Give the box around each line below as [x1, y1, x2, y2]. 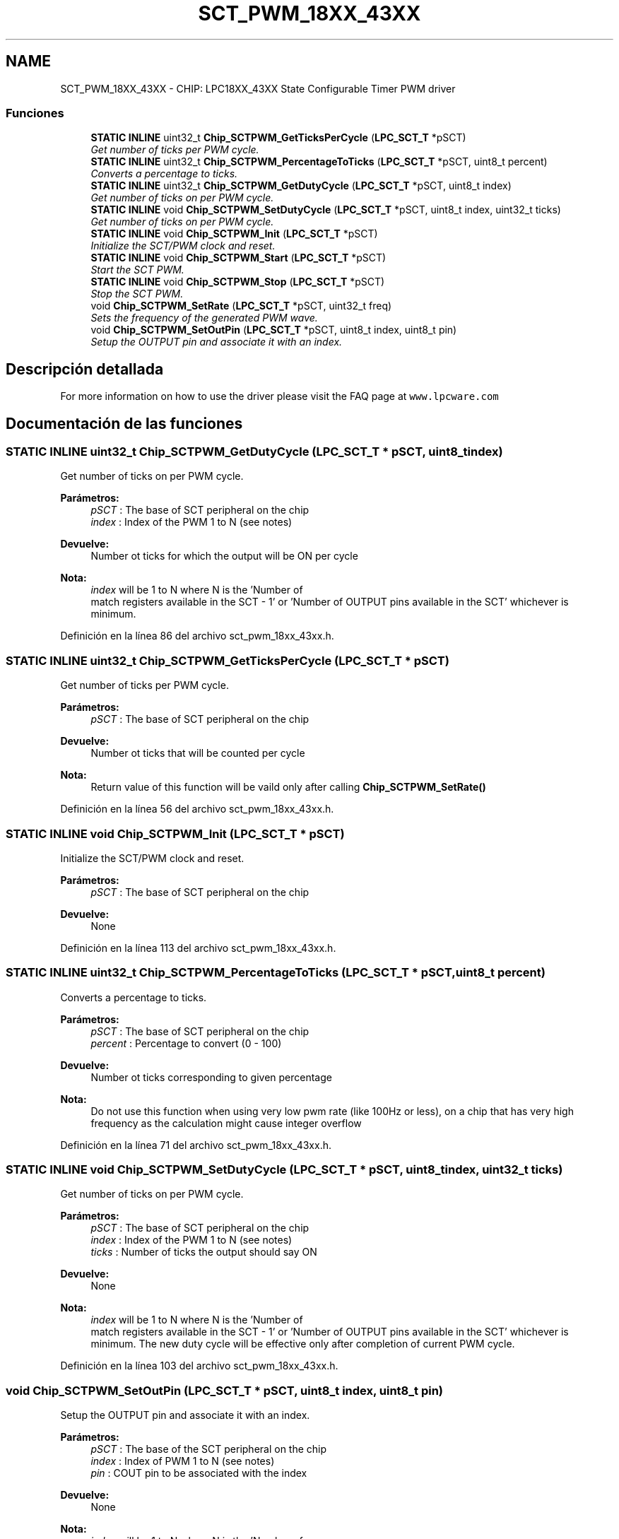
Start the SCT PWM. [90, 264, 184, 276]
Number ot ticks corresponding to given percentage [90, 1071, 332, 1083]
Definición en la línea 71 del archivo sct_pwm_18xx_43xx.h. [60, 1138, 331, 1151]
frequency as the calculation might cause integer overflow [90, 1116, 362, 1129]
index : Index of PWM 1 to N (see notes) [90, 1455, 275, 1468]
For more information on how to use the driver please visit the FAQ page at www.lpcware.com [60, 390, 499, 403]
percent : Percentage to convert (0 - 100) [90, 1037, 282, 1049]
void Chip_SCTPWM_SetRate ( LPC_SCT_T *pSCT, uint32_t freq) [90, 300, 392, 312]
